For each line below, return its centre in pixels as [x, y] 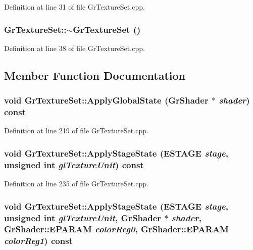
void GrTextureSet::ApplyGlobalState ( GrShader [106, 100]
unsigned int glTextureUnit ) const [74, 164]
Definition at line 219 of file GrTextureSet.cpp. [76, 131]
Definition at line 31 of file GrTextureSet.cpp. [74, 7]
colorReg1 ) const [38, 241]
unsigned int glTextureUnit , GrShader [83, 217]
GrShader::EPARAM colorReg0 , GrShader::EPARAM [116, 229]
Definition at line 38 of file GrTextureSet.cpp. [74, 48]
